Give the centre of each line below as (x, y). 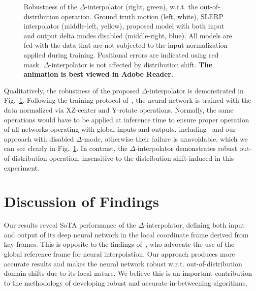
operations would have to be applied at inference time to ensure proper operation (127, 119)
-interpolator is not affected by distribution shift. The (131, 64)
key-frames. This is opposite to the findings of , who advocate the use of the (119, 244)
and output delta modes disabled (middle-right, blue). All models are (128, 35)
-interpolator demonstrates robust (186, 148)
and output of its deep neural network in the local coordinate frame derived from (126, 234)
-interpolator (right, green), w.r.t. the (142, 6)
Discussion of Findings (81, 201)
